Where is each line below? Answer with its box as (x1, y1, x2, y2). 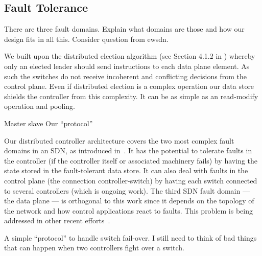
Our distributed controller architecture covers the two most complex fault (4, 135, 234, 146)
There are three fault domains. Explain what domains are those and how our (4, 24, 245, 34)
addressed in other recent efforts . (4, 215, 110, 226)
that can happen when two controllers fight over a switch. (4, 242, 184, 253)
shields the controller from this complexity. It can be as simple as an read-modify (4, 90, 258, 101)
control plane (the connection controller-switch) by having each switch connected (4, 175, 257, 185)
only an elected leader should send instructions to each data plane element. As (4, 60, 250, 71)
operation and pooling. (4, 101, 75, 111)
